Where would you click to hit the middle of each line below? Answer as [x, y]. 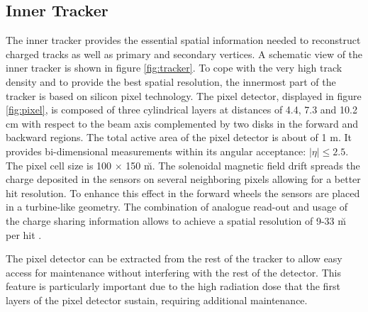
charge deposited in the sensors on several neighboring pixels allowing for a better [183, 179]
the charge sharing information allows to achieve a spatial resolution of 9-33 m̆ [176, 220]
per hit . [24, 234]
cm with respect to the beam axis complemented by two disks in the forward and [182, 123]
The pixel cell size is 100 [59, 165]
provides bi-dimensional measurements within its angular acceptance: [156, 151]
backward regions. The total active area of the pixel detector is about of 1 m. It [179, 137]
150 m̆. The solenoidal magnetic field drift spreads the [243, 165]
